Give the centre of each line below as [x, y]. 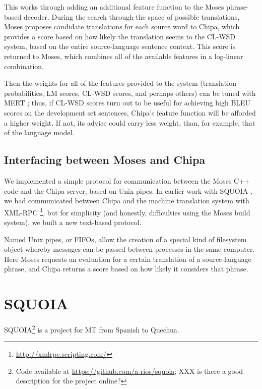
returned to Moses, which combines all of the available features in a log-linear [124, 56]
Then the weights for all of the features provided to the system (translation [120, 83]
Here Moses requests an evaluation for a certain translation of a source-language [128, 259]
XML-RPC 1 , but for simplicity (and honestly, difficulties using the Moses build [127, 211]
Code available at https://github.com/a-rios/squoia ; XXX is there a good [129, 371]
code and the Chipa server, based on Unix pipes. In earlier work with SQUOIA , [128, 190]
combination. [24, 66]
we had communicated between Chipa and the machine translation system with [127, 201]
